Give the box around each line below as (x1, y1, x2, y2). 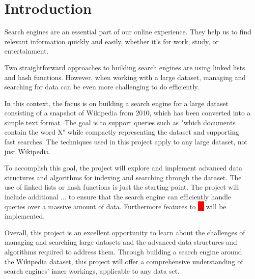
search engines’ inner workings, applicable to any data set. (4, 266, 180, 276)
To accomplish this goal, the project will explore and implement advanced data (4, 163, 243, 173)
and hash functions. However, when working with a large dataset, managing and (4, 72, 246, 82)
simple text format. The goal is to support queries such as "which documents (4, 117, 236, 127)
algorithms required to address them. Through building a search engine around (4, 247, 242, 256)
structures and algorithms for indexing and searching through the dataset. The (4, 172, 242, 182)
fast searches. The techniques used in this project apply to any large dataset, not (4, 137, 248, 147)
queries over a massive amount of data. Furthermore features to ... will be (4, 201, 227, 211)
